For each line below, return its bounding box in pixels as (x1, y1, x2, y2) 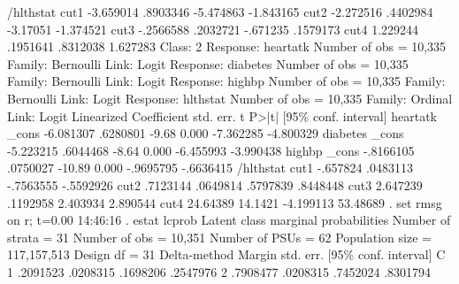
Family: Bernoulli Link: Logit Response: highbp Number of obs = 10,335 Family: (7, 72, 446, 90)
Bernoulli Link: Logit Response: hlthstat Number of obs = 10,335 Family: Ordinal (7, 88, 453, 107)
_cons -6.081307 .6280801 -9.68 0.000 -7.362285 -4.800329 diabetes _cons (7, 124, 404, 142)
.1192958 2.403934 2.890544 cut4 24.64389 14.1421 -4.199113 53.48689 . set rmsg (7, 193, 442, 211)
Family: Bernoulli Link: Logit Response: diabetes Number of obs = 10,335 (7, 54, 409, 73)
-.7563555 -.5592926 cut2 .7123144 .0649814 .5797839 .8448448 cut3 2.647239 (7, 175, 423, 194)
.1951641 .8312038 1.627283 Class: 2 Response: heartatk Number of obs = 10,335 (7, 37, 447, 56)
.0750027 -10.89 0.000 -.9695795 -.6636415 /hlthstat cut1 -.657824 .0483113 (7, 158, 413, 177)
